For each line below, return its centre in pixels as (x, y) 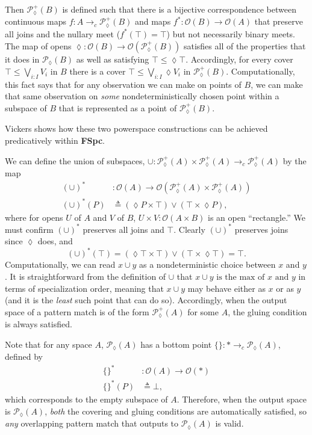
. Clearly (189, 229)
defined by (24, 356)
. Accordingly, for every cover (239, 59)
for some (203, 311)
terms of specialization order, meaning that (84, 288)
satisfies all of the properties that (245, 45)
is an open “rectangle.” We (256, 217)
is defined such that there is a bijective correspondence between (179, 9)
